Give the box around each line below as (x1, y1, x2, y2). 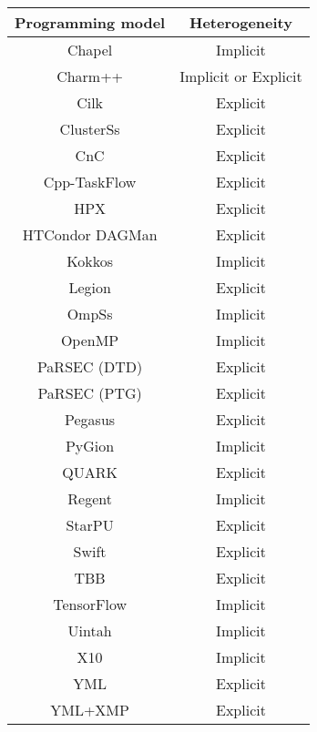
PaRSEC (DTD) (36, 356, 143, 377)
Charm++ (56, 66, 124, 86)
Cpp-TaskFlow (43, 171, 137, 192)
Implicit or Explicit (179, 66, 302, 86)
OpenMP (60, 330, 119, 351)
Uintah (67, 620, 112, 641)
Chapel (66, 39, 113, 60)
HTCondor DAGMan (22, 224, 158, 245)
